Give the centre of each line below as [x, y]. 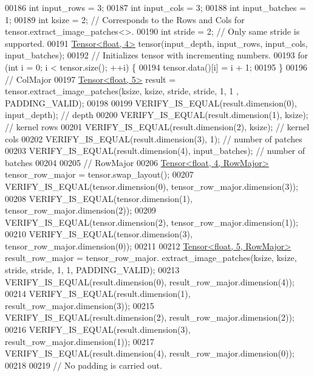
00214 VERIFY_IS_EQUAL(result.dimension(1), [98, 294]
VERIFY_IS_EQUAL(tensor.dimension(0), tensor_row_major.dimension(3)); [152, 186]
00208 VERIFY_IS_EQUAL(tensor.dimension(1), [99, 198]
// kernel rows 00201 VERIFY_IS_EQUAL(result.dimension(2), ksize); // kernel [157, 126]
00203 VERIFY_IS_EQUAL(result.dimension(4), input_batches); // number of [155, 151]
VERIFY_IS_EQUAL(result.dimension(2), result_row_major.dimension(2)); [150, 317]
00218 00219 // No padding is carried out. [84, 365]
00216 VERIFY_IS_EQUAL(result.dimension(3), [98, 329]
